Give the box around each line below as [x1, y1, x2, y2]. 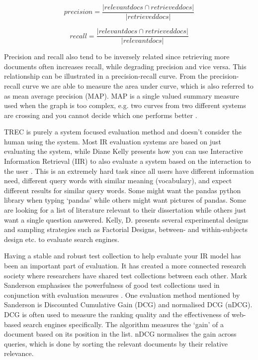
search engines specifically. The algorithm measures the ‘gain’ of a [23, 319, 224, 329]
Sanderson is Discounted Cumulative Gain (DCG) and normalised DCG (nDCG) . [4, 299, 253, 310]
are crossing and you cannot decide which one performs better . [4, 110, 197, 120]
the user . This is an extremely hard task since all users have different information [4, 165, 254, 176]
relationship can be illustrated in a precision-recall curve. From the [4, 71, 208, 81]
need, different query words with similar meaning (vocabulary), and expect [4, 175, 232, 186]
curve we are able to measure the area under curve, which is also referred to [22, 80, 254, 91]
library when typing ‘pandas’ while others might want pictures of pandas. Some [4, 195, 247, 205]
